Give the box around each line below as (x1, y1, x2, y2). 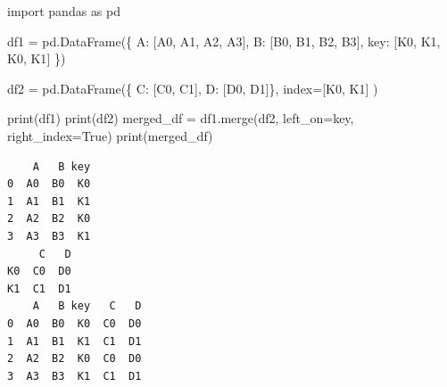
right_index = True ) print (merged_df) (7, 126, 213, 144)
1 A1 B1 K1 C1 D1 (7, 334, 142, 348)
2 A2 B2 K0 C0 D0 (7, 352, 142, 366)
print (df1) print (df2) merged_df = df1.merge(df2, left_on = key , (7, 109, 354, 128)
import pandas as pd (7, 2, 121, 20)
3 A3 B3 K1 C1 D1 (7, 369, 142, 383)
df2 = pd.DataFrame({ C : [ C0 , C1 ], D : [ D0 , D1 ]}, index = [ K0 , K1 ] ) (7, 78, 378, 97)
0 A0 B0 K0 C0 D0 (7, 317, 142, 330)
